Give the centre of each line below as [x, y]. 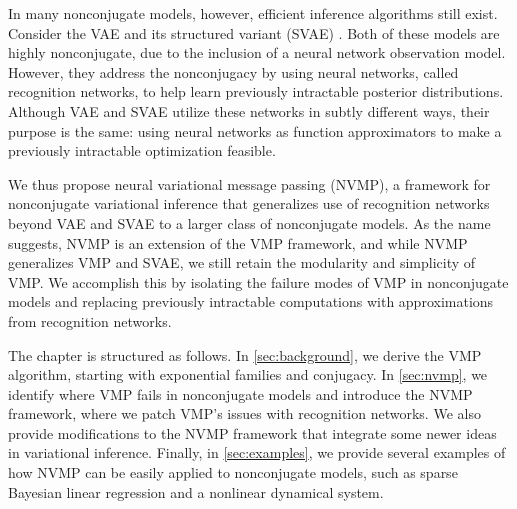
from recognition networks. [90, 320]
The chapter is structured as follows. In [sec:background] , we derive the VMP [245, 354]
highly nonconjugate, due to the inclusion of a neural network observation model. [257, 52]
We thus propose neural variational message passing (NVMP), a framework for [249, 183]
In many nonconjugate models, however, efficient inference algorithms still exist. [253, 13]
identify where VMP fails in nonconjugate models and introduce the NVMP [240, 393]
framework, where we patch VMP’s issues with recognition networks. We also [244, 413]
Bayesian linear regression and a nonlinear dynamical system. [196, 491]
